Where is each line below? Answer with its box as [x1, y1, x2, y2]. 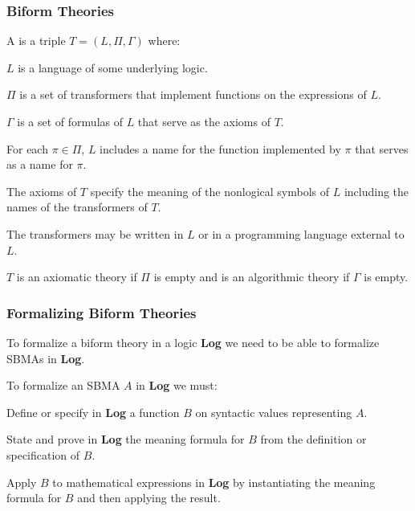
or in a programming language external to [198, 225, 405, 242]
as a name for [6, 156, 73, 173]
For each [6, 140, 48, 157]
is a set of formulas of [17, 113, 123, 129]
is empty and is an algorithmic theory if [153, 268, 350, 285]
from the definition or [260, 431, 367, 448]
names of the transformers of [6, 198, 148, 215]
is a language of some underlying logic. [18, 59, 208, 76]
